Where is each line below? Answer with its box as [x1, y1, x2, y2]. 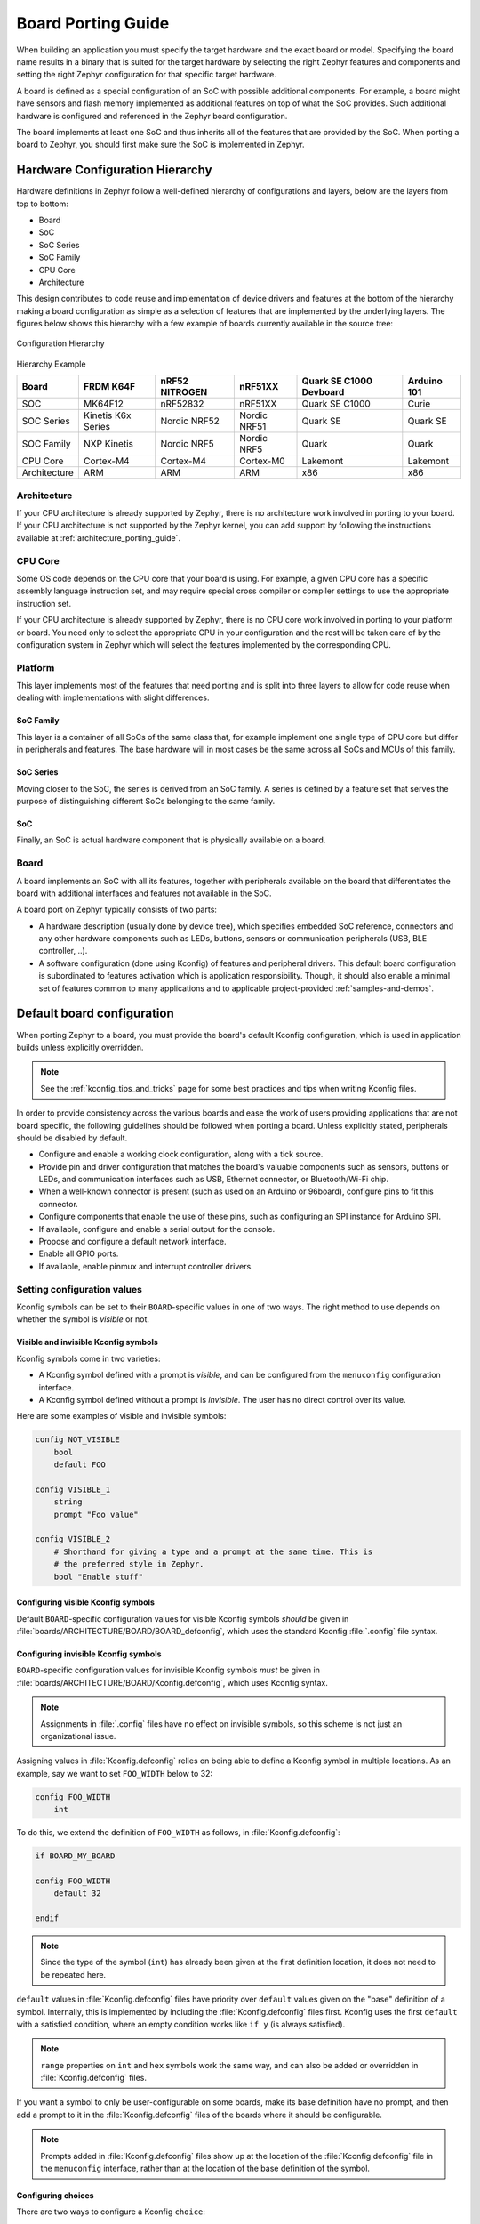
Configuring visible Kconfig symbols [16, 1597, 156, 1608]
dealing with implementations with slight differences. [16, 692, 210, 703]
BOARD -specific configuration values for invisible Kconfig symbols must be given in [16, 1664, 320, 1676]
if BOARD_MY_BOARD [35, 1851, 116, 1861]
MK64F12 [83, 398, 124, 410]
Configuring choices [16, 2190, 94, 2201]
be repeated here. [40, 1969, 107, 1979]
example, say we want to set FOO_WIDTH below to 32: [16, 1768, 213, 1778]
